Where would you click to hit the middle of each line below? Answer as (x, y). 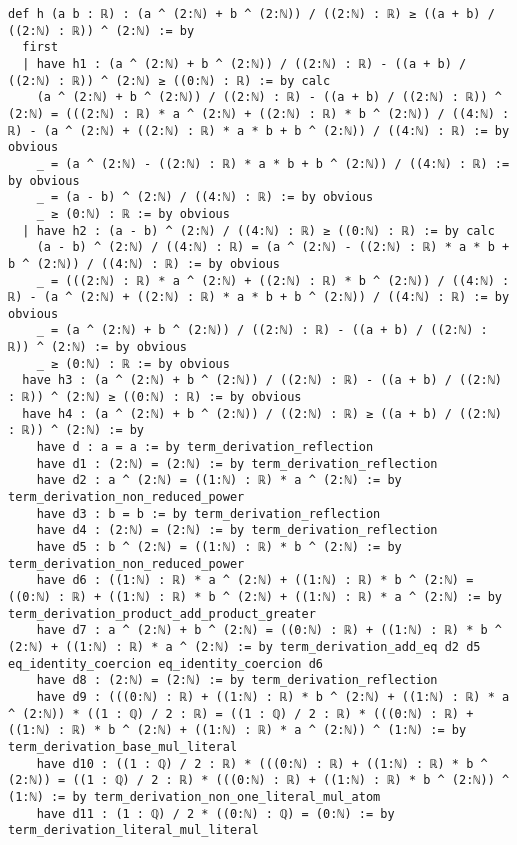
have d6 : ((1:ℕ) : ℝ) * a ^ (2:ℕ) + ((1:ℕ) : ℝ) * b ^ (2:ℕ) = (255, 580)
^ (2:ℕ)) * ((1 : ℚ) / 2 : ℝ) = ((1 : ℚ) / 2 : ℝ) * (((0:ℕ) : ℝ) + (241, 713)
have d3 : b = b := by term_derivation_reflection (208, 513)
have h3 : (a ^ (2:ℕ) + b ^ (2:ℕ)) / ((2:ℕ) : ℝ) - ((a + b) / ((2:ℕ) (262, 380)
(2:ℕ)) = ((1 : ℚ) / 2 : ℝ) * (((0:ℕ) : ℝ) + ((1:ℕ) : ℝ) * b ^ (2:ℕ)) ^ (259, 780)
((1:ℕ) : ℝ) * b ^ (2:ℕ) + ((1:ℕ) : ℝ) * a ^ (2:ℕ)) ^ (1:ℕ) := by (237, 730)
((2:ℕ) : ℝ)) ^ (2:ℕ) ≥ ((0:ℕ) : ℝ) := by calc (169, 80)
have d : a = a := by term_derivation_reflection (205, 447)
